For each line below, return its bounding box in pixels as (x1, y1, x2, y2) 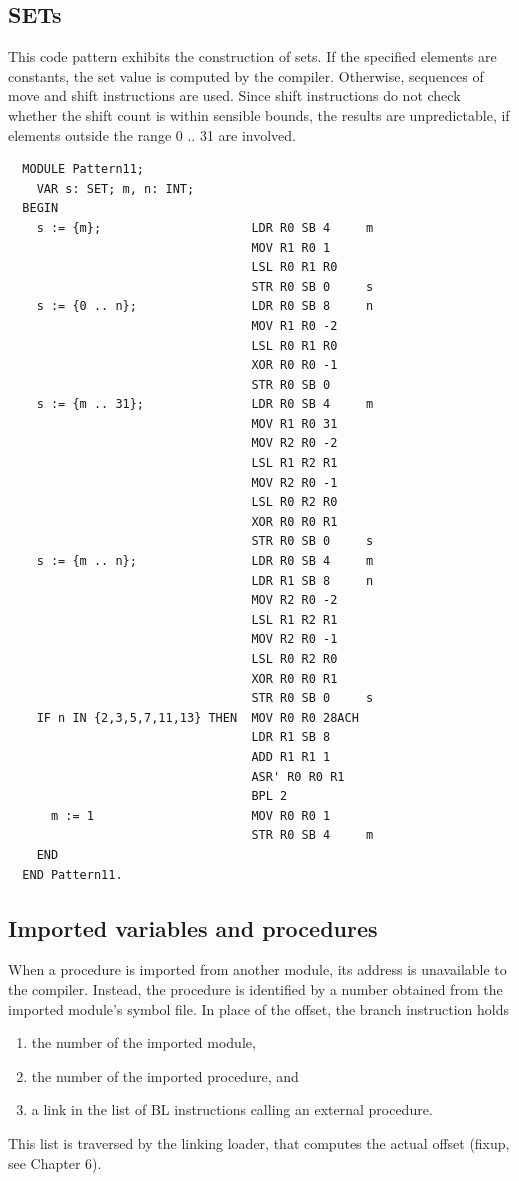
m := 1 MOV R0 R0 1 (50, 808, 331, 823)
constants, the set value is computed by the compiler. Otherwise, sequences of (8, 65, 484, 86)
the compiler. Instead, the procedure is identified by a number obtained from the (8, 978, 503, 999)
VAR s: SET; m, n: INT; (36, 181, 195, 196)
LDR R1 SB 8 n (251, 573, 374, 588)
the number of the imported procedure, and (31, 1065, 299, 1086)
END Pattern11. (22, 867, 123, 882)
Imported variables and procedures (8, 912, 378, 943)
